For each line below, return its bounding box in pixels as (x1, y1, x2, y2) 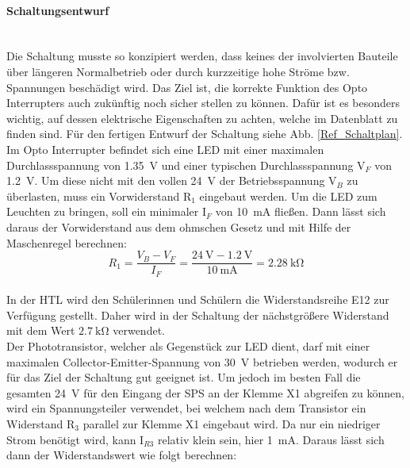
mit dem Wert (6, 322, 75, 339)
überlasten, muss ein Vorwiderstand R (6, 187, 192, 204)
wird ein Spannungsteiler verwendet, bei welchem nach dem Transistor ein (6, 400, 366, 416)
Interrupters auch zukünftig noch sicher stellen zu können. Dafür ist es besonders (6, 94, 400, 111)
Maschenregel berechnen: (6, 234, 127, 251)
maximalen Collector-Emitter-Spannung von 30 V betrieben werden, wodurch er (6, 353, 398, 370)
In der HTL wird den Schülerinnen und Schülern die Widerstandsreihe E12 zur (6, 291, 389, 308)
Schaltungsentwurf (6, 2, 109, 18)
